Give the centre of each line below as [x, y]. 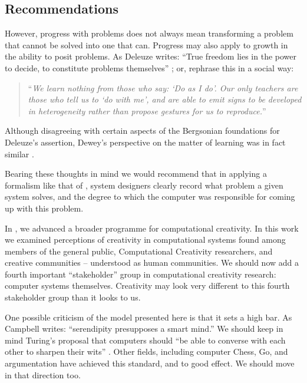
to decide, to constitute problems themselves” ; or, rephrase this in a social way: [149, 67]
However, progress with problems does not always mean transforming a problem [149, 33]
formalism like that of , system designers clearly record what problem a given [144, 185]
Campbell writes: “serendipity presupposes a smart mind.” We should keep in [144, 328]
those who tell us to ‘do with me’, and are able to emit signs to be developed [165, 99]
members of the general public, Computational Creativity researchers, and [139, 251]
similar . [19, 153]
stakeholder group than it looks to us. [73, 297]
